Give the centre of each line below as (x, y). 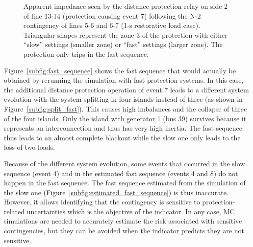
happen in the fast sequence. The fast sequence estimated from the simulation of (125, 183)
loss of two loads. (30, 147)
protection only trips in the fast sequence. (86, 54)
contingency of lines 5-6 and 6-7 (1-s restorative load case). (112, 25)
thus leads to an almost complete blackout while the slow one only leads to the (122, 137)
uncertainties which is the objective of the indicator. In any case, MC (131, 211)
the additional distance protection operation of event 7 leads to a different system (126, 89)
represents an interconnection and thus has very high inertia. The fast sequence (123, 128)
